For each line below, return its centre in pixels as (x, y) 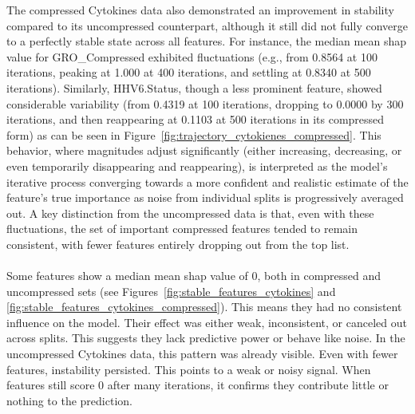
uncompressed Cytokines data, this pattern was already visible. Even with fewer (202, 354)
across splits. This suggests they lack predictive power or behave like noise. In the (206, 338)
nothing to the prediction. (69, 400)
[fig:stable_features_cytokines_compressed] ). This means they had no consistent (204, 307)
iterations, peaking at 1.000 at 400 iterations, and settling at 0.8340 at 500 (189, 72)
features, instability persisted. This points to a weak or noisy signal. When (189, 369)
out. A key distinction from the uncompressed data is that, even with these (190, 213)
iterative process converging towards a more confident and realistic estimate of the (207, 181)
